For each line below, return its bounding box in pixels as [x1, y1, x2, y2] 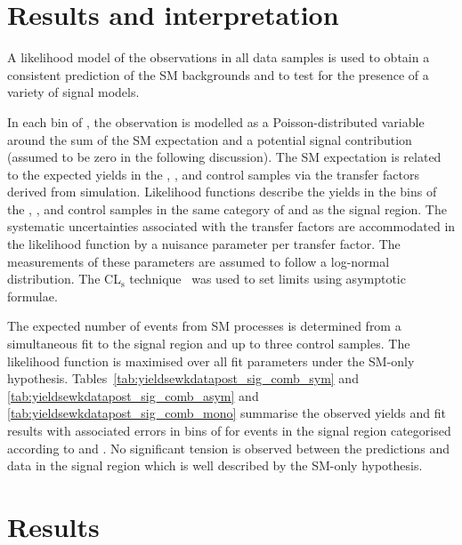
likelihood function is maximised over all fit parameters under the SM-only [7, 351, 415, 370]
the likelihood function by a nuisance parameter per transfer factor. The [7, 235, 401, 253]
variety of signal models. [7, 83, 140, 101]
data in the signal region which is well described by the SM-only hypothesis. [7, 456, 423, 475]
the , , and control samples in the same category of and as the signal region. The [7, 199, 447, 218]
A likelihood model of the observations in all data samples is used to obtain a [7, 48, 430, 67]
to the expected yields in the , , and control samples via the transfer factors [7, 164, 419, 183]
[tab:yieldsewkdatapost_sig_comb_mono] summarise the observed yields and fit [7, 404, 446, 422]
